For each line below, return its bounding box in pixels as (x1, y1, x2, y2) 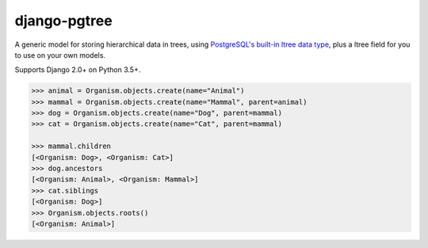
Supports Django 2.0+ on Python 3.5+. (14, 65, 141, 74)
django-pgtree (14, 12, 113, 29)
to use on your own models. (14, 50, 106, 59)
